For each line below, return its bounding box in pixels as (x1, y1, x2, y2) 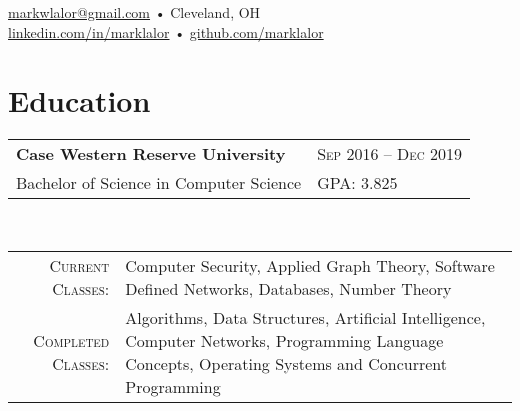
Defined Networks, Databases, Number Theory (125, 276, 452, 300)
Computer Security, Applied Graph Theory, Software (125, 253, 495, 277)
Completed (33, 328, 110, 352)
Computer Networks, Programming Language (125, 328, 444, 352)
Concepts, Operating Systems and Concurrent (125, 351, 447, 375)
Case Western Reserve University (16, 142, 286, 166)
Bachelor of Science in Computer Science (16, 171, 302, 195)
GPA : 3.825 (317, 171, 398, 195)
